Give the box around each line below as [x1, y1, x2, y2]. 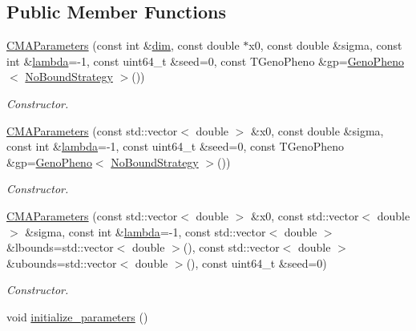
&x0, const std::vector [251, 207, 359, 224]
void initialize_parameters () [6, 308, 148, 325]
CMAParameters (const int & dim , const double [6, 37, 240, 54]
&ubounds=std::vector [6, 254, 117, 271]
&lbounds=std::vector [6, 239, 114, 256]
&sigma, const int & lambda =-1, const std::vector [25, 223, 266, 240]
